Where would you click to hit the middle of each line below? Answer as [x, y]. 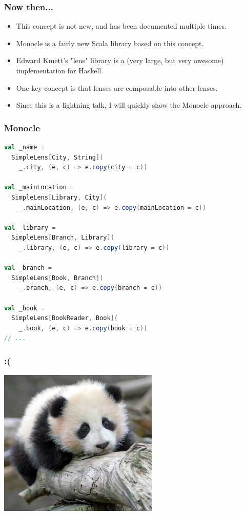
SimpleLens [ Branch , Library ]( [63, 238]
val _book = [24, 308]
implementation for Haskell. [60, 70]
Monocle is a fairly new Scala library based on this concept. [110, 43]
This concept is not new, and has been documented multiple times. [121, 26]
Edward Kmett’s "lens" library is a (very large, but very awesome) [120, 60]
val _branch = [28, 268]
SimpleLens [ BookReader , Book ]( [65, 318]
